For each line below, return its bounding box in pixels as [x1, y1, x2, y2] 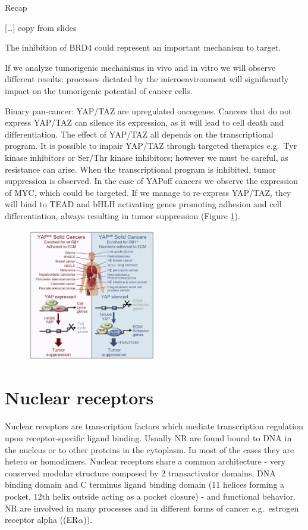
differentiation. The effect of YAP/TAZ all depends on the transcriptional [5, 127, 274, 140]
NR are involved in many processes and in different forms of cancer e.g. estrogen [5, 501, 299, 514]
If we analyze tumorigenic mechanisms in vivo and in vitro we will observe [5, 61, 276, 73]
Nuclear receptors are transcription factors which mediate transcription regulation [5, 420, 303, 432]
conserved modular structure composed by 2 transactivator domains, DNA [5, 466, 276, 479]
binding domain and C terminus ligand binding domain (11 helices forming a [5, 478, 285, 491]
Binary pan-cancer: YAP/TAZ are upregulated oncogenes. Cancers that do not [5, 104, 292, 117]
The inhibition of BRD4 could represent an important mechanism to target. [5, 41, 281, 54]
